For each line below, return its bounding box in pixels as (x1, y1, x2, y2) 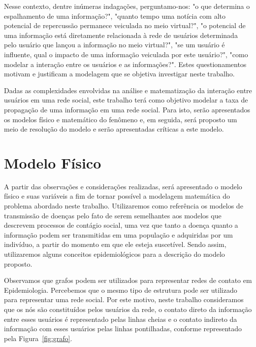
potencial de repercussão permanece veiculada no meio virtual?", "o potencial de (4, 20, 246, 31)
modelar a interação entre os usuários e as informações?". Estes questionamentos (4, 59, 247, 69)
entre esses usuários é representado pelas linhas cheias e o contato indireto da (4, 313, 237, 324)
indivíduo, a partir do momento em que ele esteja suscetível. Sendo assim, (4, 239, 226, 249)
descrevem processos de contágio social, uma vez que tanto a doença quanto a (4, 220, 238, 230)
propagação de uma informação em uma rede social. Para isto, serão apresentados (4, 104, 251, 114)
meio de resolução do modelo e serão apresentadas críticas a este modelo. (4, 124, 224, 134)
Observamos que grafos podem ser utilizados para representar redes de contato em (4, 275, 252, 285)
